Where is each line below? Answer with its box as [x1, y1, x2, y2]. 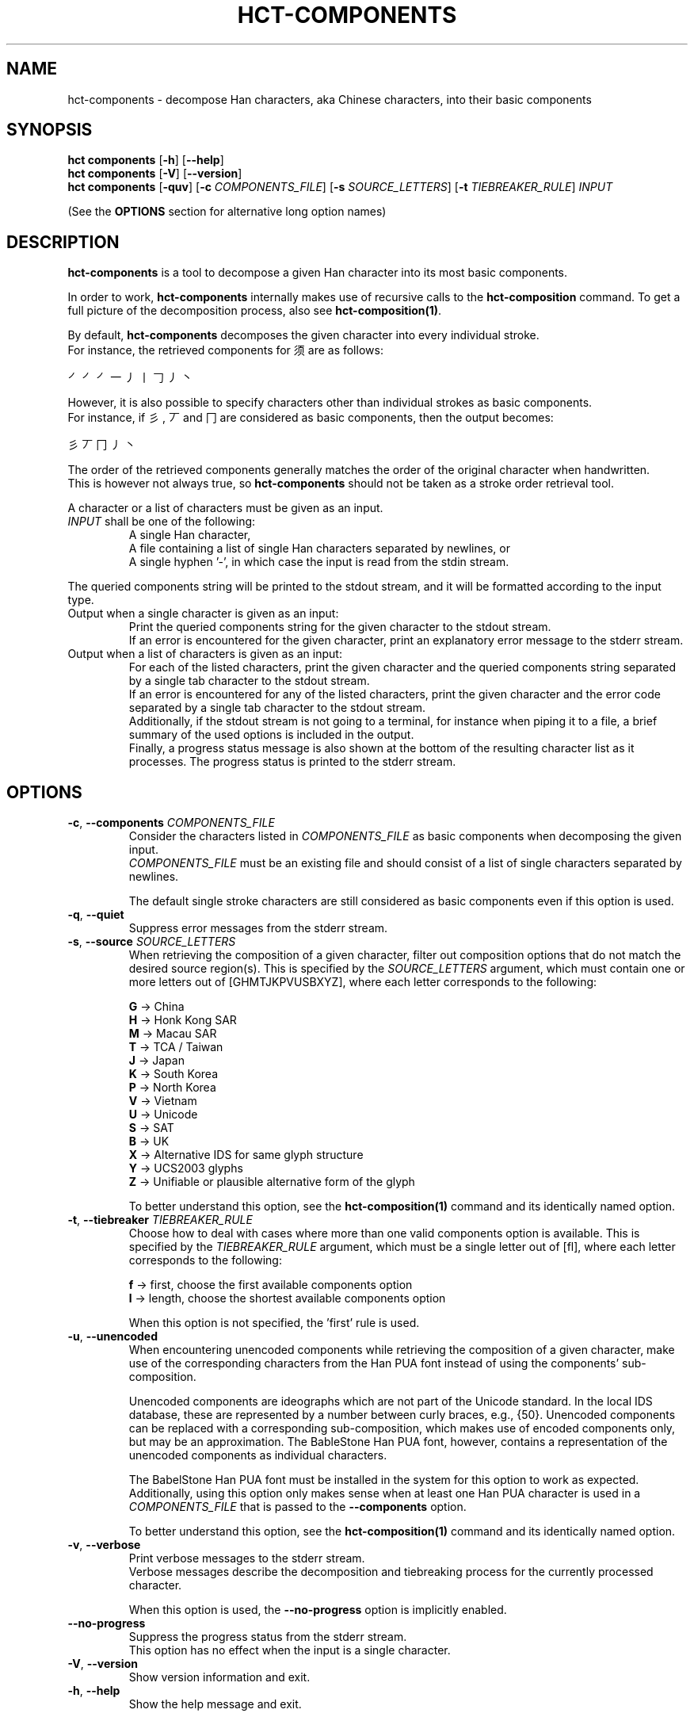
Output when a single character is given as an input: [67, 606, 339, 621]
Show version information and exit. [128, 1670, 311, 1684]
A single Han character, [128, 528, 251, 542]
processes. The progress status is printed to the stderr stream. [128, 755, 456, 769]
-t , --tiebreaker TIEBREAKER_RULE [67, 1213, 253, 1227]
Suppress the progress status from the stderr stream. [128, 1630, 407, 1644]
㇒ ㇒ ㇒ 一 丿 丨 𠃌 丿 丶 [67, 370, 193, 384]
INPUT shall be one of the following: [67, 514, 256, 529]
